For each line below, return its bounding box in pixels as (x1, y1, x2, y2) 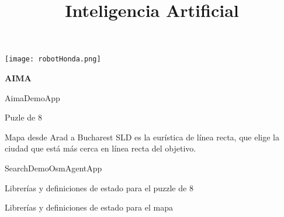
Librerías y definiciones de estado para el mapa (5, 201, 173, 213)
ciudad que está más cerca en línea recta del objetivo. (5, 142, 196, 154)
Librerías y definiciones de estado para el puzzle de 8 (5, 181, 193, 194)
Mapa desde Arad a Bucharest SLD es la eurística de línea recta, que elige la (5, 130, 279, 143)
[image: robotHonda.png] (5, 55, 101, 64)
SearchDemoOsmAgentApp (5, 162, 102, 174)
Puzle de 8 (5, 111, 42, 123)
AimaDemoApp (5, 91, 60, 104)
